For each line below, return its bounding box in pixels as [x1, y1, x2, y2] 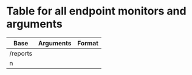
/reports [9, 49, 33, 57]
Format [77, 39, 99, 47]
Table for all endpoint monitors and [6, 4, 187, 18]
